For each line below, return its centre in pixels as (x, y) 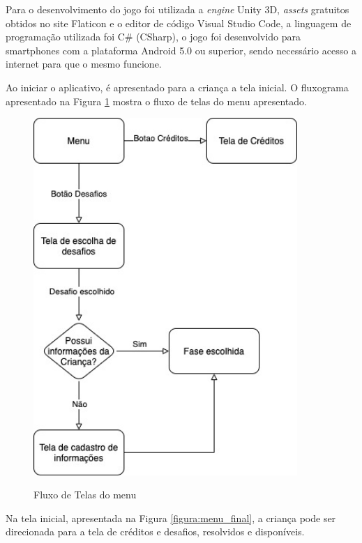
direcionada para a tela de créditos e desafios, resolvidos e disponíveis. (155, 531)
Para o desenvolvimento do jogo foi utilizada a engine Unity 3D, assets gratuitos (178, 9)
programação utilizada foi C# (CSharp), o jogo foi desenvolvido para (153, 37)
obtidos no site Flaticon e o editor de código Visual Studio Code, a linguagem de (179, 23)
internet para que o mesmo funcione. (84, 64)
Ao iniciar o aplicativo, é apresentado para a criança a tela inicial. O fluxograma (177, 87)
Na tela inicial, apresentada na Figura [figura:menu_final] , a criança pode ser (171, 518)
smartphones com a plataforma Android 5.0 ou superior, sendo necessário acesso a (181, 50)
